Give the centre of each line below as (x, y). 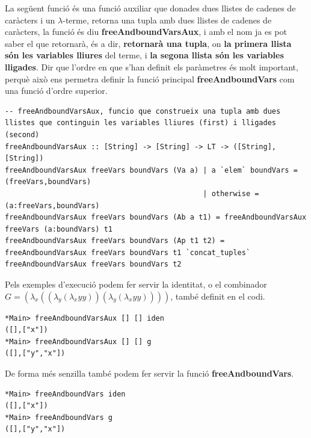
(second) (22, 134)
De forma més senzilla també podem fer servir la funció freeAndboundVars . (149, 373)
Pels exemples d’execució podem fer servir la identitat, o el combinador (136, 284)
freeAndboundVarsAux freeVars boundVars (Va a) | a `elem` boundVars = (151, 170)
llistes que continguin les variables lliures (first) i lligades (141, 123)
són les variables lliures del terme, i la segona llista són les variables (144, 55)
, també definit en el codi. (218, 296)
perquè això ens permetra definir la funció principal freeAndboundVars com (150, 79)
